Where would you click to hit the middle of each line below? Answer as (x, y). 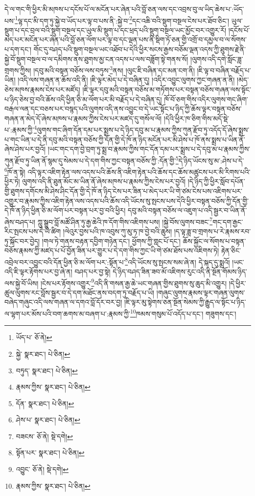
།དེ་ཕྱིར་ (237, 283)
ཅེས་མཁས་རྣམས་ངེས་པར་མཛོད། (42, 90)
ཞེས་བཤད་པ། (20, 222)
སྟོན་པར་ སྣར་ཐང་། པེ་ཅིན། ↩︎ (50, 453)
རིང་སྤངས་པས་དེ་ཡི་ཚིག (33, 231)
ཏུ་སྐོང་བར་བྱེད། (22, 241)
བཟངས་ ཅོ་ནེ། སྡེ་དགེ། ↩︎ (45, 436)
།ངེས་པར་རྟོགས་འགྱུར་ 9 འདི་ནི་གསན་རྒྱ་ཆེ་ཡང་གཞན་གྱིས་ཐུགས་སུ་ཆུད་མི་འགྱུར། (134, 282)
